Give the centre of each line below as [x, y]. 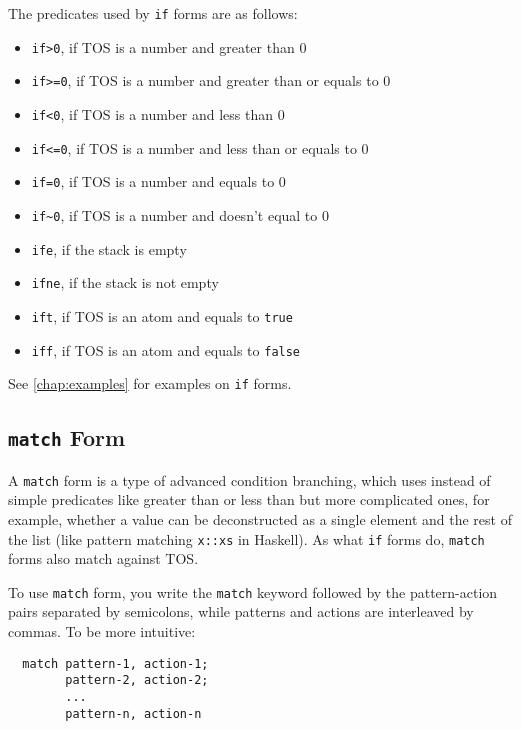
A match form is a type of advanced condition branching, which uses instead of [249, 479]
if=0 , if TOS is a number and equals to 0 [158, 181]
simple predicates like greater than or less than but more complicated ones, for [249, 499]
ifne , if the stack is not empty [125, 282]
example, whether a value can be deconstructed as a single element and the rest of [260, 518]
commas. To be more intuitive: [102, 631]
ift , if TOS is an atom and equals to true [162, 315]
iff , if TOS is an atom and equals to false [166, 349]
